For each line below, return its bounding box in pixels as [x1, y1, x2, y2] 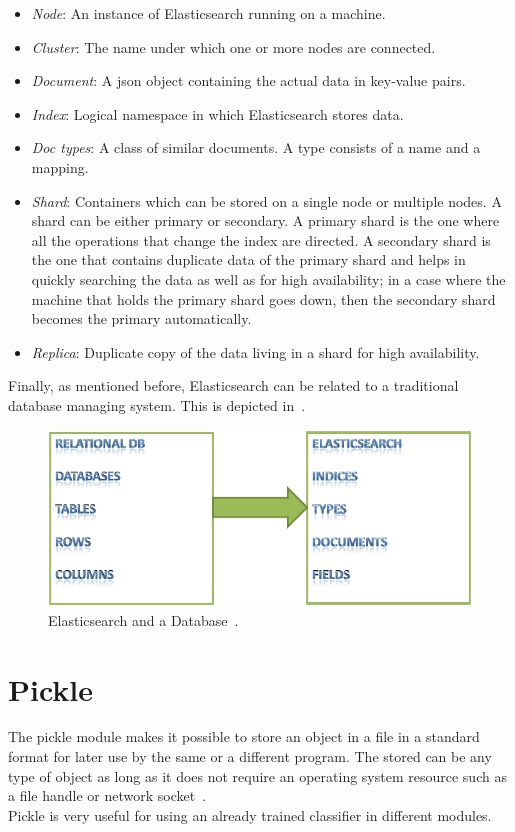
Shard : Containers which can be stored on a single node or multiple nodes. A [31, 190, 502, 211]
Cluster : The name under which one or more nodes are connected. [31, 36, 436, 57]
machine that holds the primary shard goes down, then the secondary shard [31, 288, 496, 309]
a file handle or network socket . [8, 785, 207, 806]
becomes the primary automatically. [31, 308, 252, 329]
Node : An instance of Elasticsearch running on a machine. [31, 3, 386, 23]
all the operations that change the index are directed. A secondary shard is [31, 229, 491, 250]
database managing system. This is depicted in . [8, 394, 306, 415]
